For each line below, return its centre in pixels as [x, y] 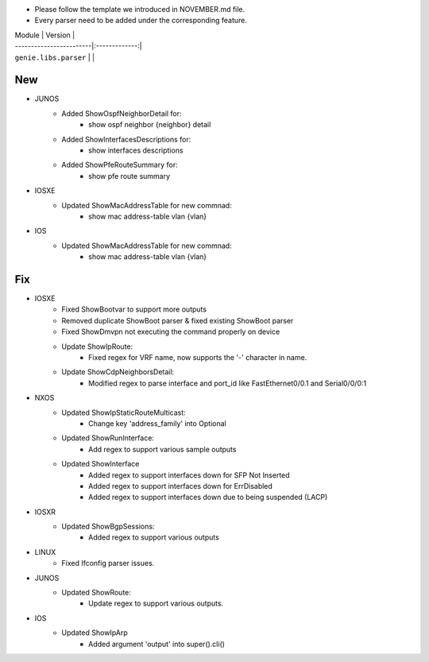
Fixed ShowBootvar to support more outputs [134, 309]
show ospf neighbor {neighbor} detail [150, 125]
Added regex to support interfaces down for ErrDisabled [181, 486]
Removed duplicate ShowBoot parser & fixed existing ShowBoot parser [178, 320]
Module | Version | [45, 35]
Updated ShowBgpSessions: [108, 527]
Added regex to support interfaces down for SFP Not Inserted [189, 475]
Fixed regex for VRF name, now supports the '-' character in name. [198, 358]
